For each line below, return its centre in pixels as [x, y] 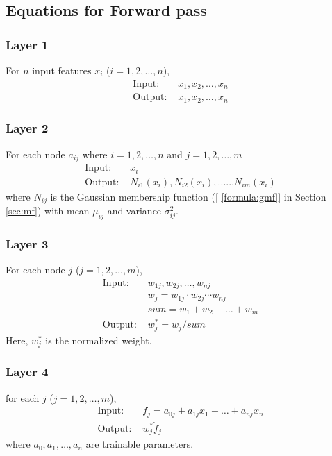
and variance [134, 211]
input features [62, 70]
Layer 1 [27, 44]
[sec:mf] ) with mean [48, 211]
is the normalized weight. [99, 340]
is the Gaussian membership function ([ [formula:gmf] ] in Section [188, 196]
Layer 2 [27, 128]
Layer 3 [27, 243]
